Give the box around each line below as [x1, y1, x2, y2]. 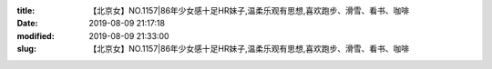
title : [16, 5, 36, 15]
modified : [16, 30, 55, 41]
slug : [16, 44, 36, 54]
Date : [16, 18, 38, 29]
